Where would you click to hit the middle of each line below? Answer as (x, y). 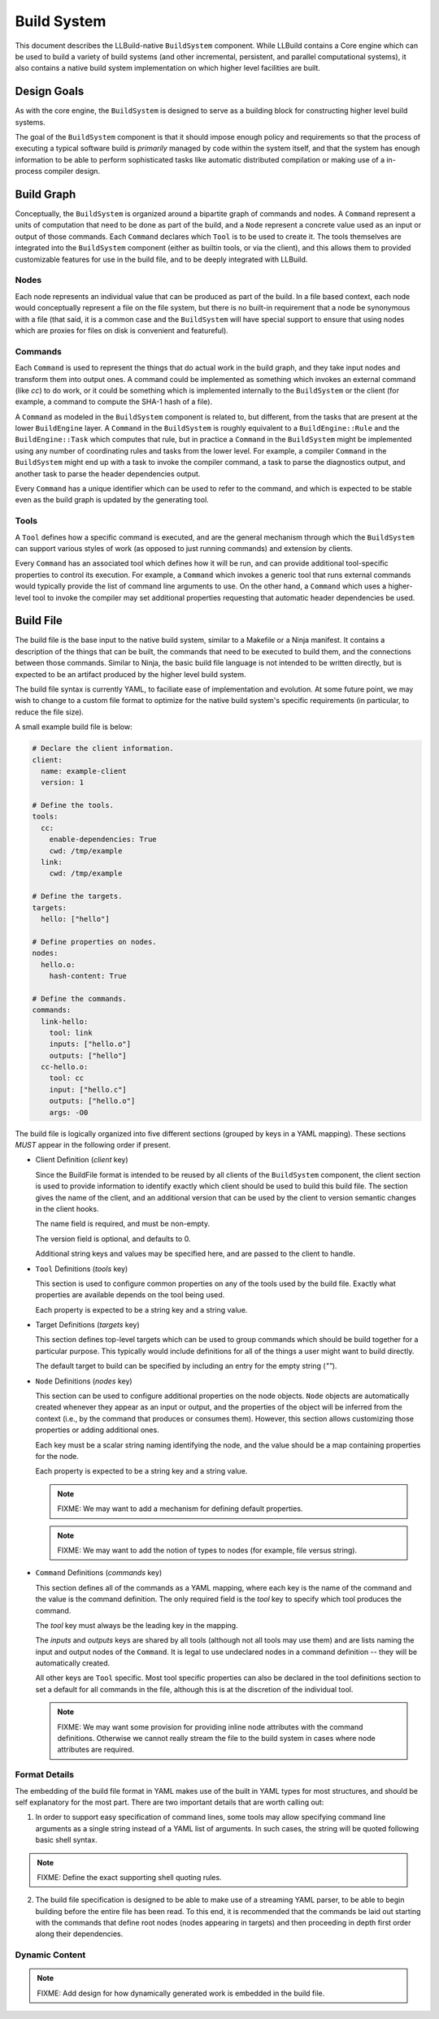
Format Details (45, 1774)
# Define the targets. (77, 897)
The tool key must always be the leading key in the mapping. (137, 1625)
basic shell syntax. (66, 1840)
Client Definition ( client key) (82, 1160)
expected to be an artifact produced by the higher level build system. (131, 674)
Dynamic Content (50, 1955)
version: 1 (63, 783)
